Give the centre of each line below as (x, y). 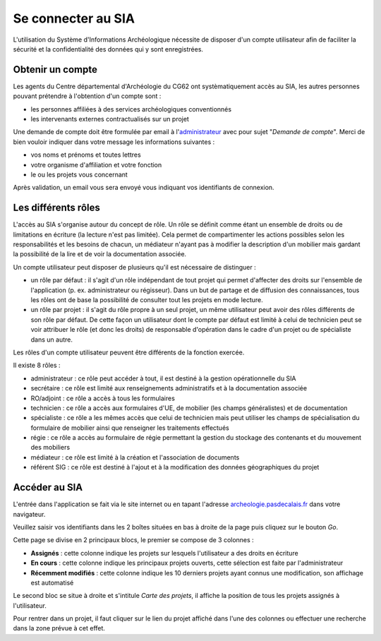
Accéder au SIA (48, 487)
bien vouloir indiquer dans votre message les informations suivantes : (114, 142)
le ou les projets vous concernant (79, 174)
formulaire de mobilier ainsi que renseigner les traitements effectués (130, 428)
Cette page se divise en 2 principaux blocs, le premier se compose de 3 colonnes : (133, 540)
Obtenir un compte (55, 70)
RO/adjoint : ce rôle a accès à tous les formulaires (103, 398)
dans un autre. (52, 340)
